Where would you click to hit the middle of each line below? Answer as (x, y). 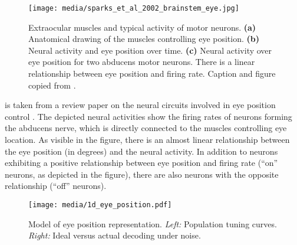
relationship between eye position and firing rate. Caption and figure (152, 73)
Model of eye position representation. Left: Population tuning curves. (153, 223)
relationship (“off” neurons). (56, 186)
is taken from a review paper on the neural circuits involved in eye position (140, 105)
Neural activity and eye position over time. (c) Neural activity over (150, 50)
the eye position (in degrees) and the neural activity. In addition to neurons (141, 151)
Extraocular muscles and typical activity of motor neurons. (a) (142, 27)
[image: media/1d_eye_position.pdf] (100, 205)
